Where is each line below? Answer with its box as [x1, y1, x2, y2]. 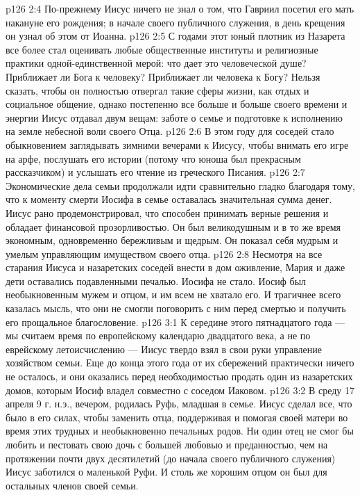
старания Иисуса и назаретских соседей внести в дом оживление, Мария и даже [6, 260, 345, 275]
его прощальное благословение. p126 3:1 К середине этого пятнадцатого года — [6, 314, 345, 329]
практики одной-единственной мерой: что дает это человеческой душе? [6, 56, 307, 70]
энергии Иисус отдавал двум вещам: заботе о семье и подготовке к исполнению [6, 110, 343, 124]
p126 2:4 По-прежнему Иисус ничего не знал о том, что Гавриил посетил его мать [6, 1, 354, 15]
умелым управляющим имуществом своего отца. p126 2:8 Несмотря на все [6, 246, 323, 261]
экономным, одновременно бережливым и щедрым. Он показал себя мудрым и [6, 233, 338, 247]
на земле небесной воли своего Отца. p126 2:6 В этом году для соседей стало [6, 124, 334, 138]
